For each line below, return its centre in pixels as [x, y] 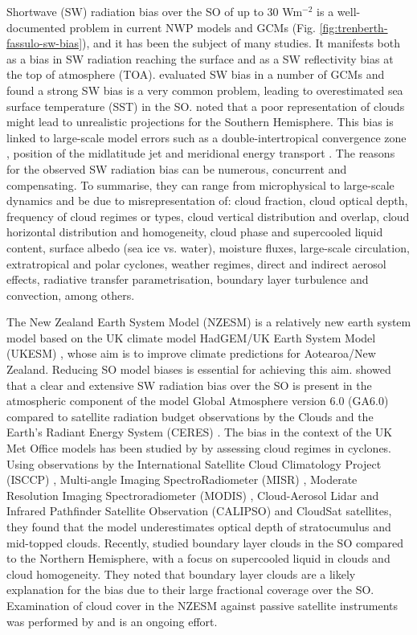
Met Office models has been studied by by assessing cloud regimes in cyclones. [199, 448]
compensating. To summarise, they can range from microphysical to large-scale [200, 184]
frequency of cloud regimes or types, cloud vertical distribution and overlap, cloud [208, 216]
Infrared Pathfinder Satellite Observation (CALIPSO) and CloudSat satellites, [199, 511]
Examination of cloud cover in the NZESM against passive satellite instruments [202, 605]
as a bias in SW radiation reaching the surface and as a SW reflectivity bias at [200, 58]
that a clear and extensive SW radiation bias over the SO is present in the [189, 385]
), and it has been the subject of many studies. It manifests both [241, 43]
